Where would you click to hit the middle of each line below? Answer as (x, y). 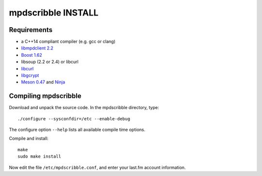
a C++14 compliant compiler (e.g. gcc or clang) (68, 42)
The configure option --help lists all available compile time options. (77, 130)
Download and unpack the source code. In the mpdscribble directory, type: (84, 108)
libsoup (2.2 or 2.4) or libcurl (50, 62)
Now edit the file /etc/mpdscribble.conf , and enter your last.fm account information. (98, 167)
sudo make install (40, 157)
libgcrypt (30, 76)
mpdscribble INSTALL (54, 13)
